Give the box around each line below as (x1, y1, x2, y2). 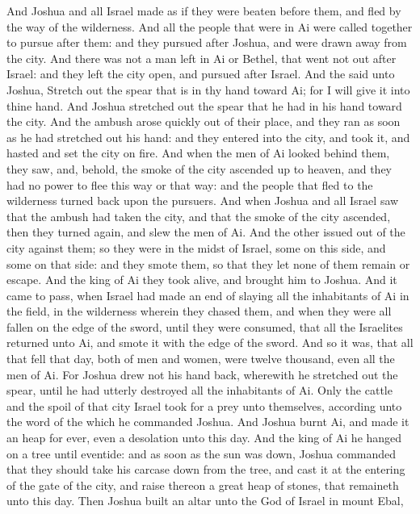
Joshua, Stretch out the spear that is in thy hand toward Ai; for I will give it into (6, 81, 410, 98)
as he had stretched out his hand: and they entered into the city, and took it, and (6, 128, 410, 145)
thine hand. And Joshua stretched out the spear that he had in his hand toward (6, 97, 402, 114)
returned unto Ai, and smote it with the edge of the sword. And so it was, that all (6, 334, 414, 351)
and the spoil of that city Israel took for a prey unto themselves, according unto (6, 397, 402, 414)
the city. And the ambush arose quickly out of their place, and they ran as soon (6, 113, 401, 130)
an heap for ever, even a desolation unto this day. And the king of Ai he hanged (6, 429, 402, 446)
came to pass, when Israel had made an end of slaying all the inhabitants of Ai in (6, 286, 409, 303)
